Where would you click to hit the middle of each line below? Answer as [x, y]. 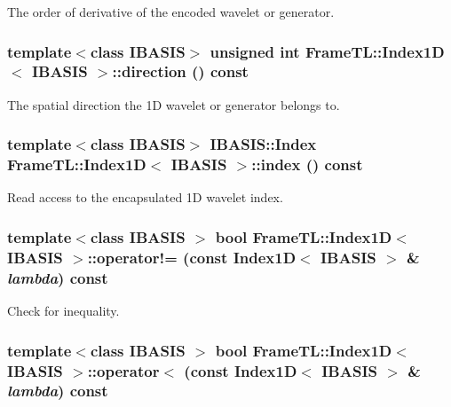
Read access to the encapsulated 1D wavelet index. [145, 197]
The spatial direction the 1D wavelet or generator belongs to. [174, 104]
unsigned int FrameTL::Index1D [327, 51]
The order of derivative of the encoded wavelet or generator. [171, 12]
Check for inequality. [63, 311]
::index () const [307, 164]
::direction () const [180, 71]
